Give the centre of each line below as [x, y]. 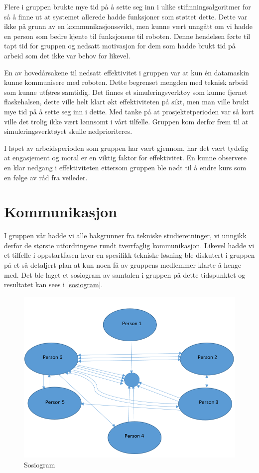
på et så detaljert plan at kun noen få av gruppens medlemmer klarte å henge [123, 265]
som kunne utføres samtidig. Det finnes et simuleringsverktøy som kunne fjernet [126, 92]
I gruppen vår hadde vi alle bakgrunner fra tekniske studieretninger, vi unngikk [125, 236]
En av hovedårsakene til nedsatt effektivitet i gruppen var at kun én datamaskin [127, 72]
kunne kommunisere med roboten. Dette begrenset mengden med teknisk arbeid [126, 82]
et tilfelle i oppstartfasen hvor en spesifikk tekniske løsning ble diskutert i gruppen [129, 255]
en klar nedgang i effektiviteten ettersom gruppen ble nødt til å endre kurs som [125, 167]
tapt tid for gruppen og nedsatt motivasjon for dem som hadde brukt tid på [120, 46]
